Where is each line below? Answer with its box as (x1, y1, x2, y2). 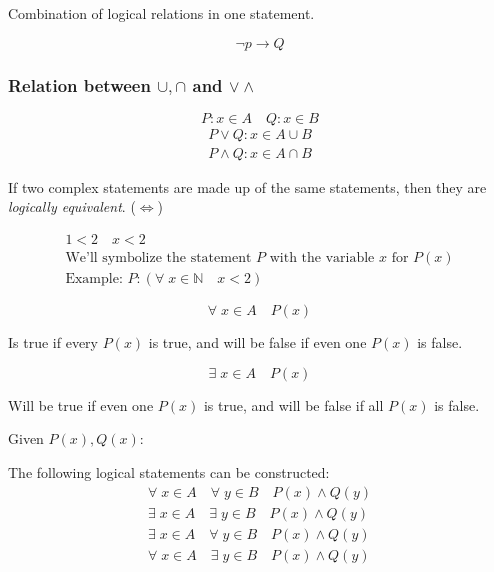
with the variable (269, 251, 375, 266)
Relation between (8, 72, 151, 97)
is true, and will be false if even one (148, 332, 367, 353)
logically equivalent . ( (8, 196, 136, 217)
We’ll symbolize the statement (65, 251, 252, 266)
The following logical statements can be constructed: (8, 461, 330, 482)
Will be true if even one (8, 394, 154, 415)
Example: (65, 272, 123, 287)
